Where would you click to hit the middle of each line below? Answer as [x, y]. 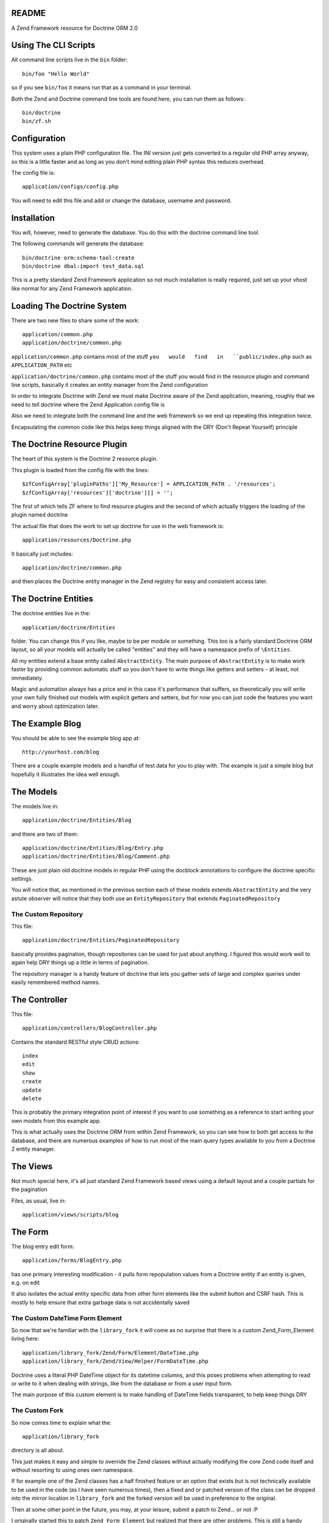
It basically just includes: [42, 554]
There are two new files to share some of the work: [75, 320]
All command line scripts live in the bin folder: [69, 60]
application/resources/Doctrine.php [77, 540]
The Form [30, 1231]
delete [32, 1098]
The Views [32, 1166]
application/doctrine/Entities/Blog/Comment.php [96, 857]
